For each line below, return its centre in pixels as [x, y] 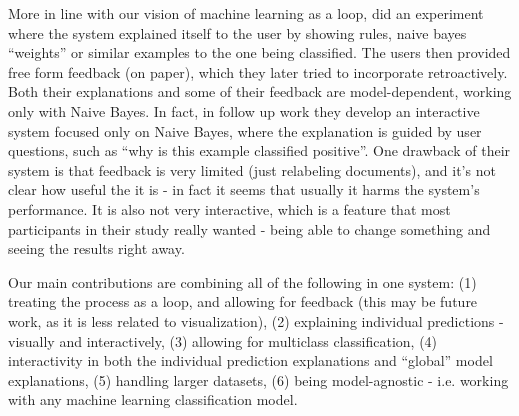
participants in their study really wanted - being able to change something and [249, 228]
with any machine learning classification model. [153, 399]
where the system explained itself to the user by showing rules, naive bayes [237, 32]
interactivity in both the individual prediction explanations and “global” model [250, 360]
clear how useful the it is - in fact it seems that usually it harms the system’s [244, 189]
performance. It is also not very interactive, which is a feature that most [229, 208]
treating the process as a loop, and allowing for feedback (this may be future [243, 301]
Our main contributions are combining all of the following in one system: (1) [242, 281]
